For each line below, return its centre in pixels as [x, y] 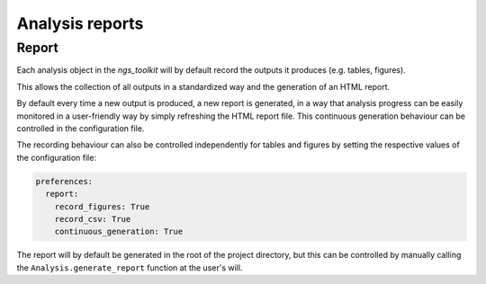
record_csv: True [93, 219]
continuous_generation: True [119, 232]
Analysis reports [80, 23]
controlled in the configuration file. [81, 128]
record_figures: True [102, 206]
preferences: [64, 181]
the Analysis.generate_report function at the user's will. [130, 267]
